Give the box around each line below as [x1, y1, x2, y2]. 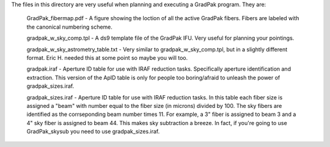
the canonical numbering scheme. [26, 23, 113, 30]
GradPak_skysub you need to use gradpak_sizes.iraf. [26, 128, 160, 135]
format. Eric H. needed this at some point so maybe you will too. [26, 54, 188, 61]
